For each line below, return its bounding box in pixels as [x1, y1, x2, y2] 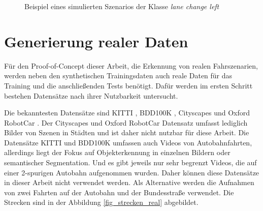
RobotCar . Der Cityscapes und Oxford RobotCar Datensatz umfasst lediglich [4, 117, 248, 128]
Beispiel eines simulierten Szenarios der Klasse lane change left [24, 1, 219, 11]
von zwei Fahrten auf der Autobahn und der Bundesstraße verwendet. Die [4, 187, 234, 197]
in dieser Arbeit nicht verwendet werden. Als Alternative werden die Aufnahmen [4, 177, 254, 188]
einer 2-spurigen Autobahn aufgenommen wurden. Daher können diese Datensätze [4, 167, 259, 177]
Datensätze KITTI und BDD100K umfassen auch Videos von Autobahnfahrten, [4, 137, 252, 147]
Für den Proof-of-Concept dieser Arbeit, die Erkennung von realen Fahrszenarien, [4, 60, 258, 71]
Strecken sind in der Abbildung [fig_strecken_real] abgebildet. [4, 197, 199, 207]
